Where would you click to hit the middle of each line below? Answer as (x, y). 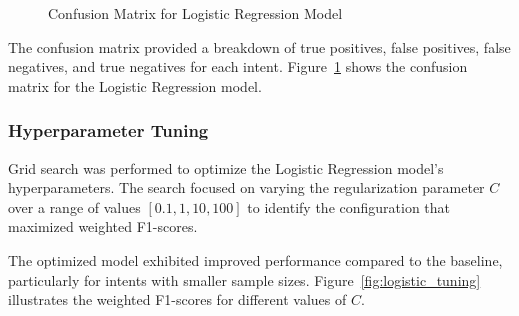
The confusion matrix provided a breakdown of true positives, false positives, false (259, 46)
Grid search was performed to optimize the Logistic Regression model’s (226, 167)
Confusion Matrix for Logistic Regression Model (195, 13)
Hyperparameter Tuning (108, 130)
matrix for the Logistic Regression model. (135, 85)
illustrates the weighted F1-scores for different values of (177, 299)
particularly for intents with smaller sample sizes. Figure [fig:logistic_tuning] (244, 279)
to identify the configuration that (349, 206)
